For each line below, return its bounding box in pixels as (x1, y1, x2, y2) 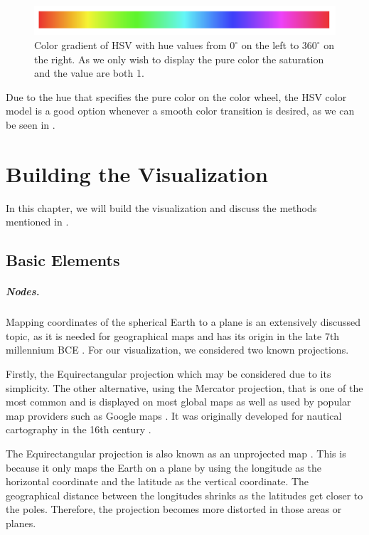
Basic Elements (6, 249, 120, 271)
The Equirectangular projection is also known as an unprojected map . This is (6, 445, 346, 460)
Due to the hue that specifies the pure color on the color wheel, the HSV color (6, 89, 347, 104)
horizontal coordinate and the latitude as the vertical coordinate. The (6, 474, 309, 489)
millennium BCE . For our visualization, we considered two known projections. (6, 342, 349, 357)
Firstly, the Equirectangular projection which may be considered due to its (6, 366, 331, 381)
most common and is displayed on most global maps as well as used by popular (6, 394, 351, 409)
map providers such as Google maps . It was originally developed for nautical (6, 408, 342, 423)
